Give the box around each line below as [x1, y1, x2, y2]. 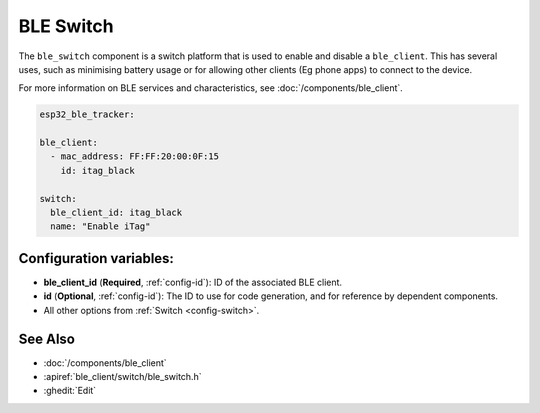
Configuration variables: [18, 250, 175, 267]
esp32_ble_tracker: [39, 109, 135, 120]
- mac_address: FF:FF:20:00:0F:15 [50, 151, 220, 162]
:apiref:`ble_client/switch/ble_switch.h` [43, 371, 202, 383]
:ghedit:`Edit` [43, 385, 97, 397]
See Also [18, 330, 75, 347]
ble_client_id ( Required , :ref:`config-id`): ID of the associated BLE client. [43, 276, 343, 288]
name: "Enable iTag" [50, 221, 151, 232]
